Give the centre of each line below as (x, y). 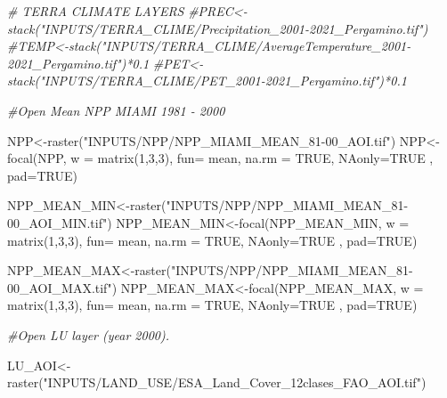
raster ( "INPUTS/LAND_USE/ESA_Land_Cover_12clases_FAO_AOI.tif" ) (217, 382)
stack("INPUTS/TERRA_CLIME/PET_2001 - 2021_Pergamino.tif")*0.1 (207, 81)
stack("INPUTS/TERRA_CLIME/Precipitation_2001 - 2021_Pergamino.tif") (218, 28)
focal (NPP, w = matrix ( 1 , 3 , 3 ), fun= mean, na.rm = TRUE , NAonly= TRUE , (220, 158)
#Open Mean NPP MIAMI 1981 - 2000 (116, 110)
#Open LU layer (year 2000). (89, 334)
